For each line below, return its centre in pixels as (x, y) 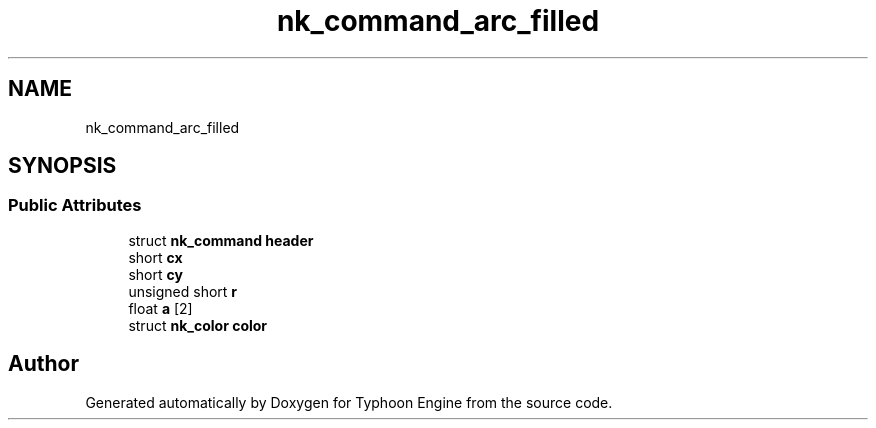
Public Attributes (75, 205)
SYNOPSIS (62, 166)
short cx (155, 257)
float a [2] (160, 308)
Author (43, 364)
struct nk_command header (221, 240)
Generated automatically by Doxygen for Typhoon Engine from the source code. (349, 402)
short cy (155, 274)
